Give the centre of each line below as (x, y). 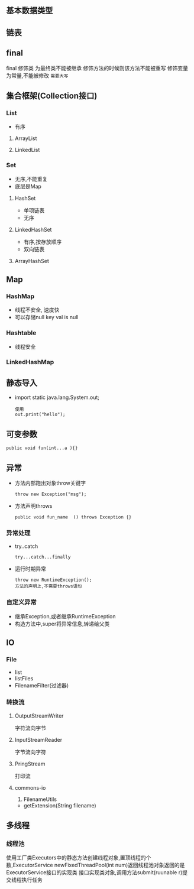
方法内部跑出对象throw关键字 (50, 483)
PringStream (30, 764)
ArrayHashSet (32, 261)
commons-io (30, 787)
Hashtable (21, 333)
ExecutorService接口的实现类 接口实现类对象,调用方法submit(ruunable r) (94, 872)
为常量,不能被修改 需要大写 (37, 75)
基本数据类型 (30, 11)
